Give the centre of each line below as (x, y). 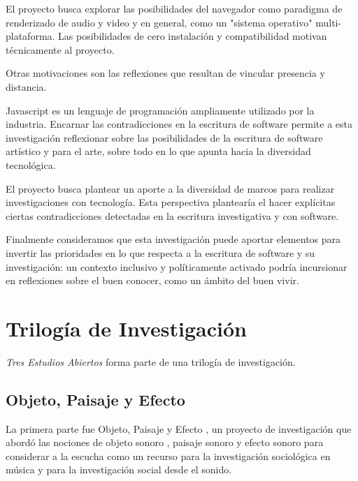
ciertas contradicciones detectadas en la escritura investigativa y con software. (172, 215)
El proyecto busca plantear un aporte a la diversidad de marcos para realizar (170, 188)
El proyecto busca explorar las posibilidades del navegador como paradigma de (174, 8)
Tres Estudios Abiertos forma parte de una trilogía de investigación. (151, 361)
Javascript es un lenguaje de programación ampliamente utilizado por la (160, 110)
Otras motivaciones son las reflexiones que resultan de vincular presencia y (165, 73)
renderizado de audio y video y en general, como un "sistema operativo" (159, 22)
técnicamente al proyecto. (60, 49)
